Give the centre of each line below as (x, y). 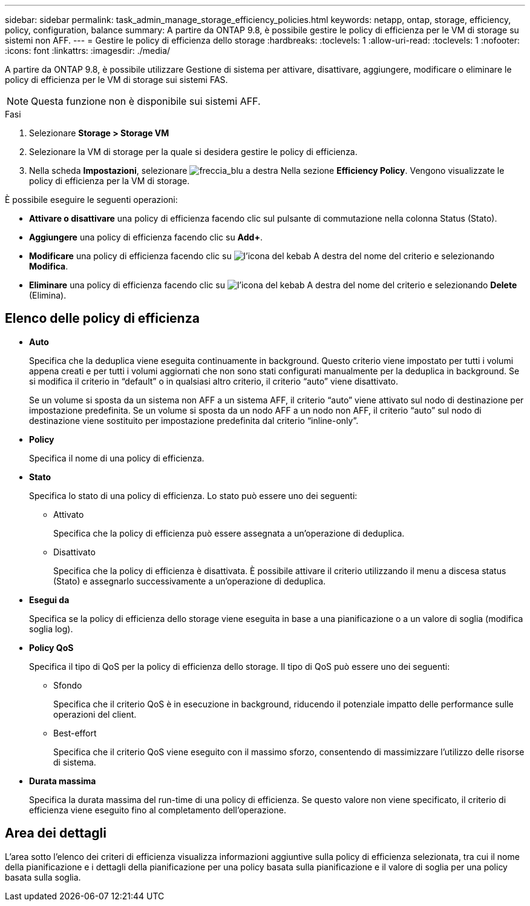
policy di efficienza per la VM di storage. (110, 181)
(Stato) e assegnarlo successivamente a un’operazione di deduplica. (190, 581)
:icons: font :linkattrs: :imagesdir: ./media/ (88, 51)
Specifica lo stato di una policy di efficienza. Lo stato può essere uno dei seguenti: (193, 495)
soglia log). (51, 629)
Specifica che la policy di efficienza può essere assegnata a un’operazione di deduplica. (229, 533)
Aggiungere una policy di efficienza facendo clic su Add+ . (146, 237)
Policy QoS (51, 647)
